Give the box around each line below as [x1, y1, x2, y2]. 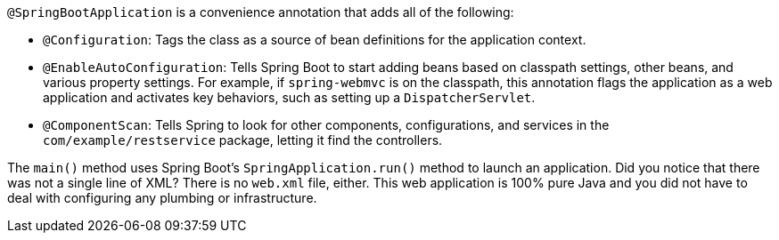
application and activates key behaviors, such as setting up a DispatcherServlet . [43, 90, 536, 105]
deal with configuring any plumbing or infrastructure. [7, 190, 317, 205]
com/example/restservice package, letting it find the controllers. [43, 132, 443, 148]
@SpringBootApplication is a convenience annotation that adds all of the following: [7, 4, 514, 20]
